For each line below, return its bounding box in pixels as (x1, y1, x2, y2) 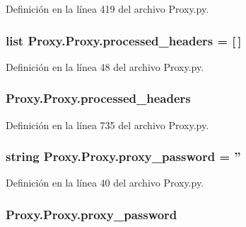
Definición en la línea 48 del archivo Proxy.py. (6, 59, 204, 74)
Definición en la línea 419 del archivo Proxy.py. (6, 1, 209, 16)
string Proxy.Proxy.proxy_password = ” (6, 148, 241, 165)
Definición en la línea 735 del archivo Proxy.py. (6, 117, 209, 132)
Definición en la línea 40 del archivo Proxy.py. (6, 175, 204, 190)
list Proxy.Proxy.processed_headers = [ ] (6, 31, 242, 49)
